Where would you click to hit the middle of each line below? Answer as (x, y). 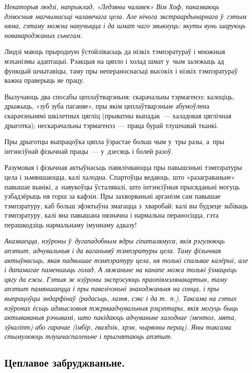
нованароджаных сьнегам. (43, 35)
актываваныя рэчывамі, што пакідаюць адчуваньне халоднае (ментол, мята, (120, 317)
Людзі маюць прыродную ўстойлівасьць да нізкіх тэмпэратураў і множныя (115, 51)
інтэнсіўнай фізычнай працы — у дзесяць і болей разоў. (89, 151)
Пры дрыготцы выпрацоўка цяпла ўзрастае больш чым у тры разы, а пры (114, 141)
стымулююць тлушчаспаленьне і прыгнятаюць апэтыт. (89, 336)
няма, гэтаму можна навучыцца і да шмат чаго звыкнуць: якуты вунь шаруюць (125, 26)
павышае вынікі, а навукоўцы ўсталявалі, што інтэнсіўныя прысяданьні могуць (122, 186)
